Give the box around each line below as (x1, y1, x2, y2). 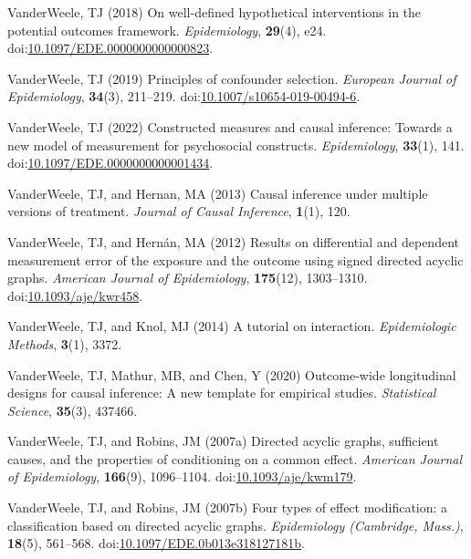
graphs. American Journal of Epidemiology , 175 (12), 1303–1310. (7, 268, 368, 287)
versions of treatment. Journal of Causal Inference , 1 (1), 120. (7, 202, 351, 221)
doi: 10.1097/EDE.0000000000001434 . (7, 153, 214, 172)
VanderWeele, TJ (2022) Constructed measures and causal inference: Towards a (7, 117, 453, 136)
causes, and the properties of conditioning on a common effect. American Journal (7, 449, 463, 468)
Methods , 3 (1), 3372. (7, 334, 122, 353)
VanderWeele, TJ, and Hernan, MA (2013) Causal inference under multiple (7, 183, 428, 202)
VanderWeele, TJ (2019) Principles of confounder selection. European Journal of (7, 68, 456, 88)
